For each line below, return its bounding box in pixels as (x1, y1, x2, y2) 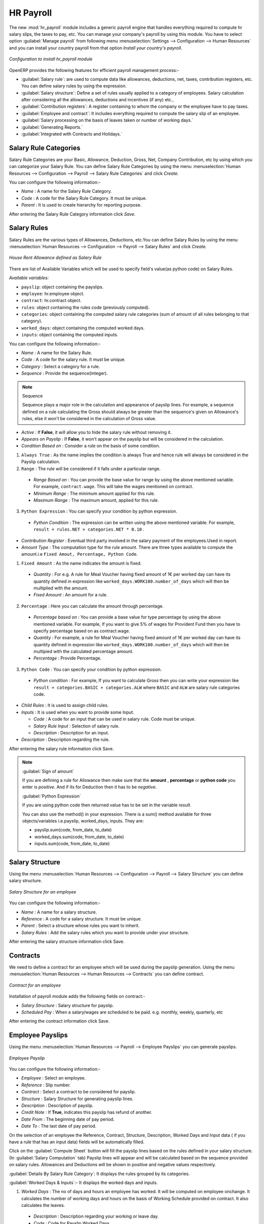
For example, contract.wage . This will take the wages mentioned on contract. (33, 484, 194, 490)
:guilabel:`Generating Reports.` (21, 124, 83, 130)
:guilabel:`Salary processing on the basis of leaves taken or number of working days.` (21, 118, 194, 123)
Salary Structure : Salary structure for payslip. (21, 1002, 114, 1008)
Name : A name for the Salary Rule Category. (21, 188, 112, 194)
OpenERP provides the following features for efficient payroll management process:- (9, 67, 179, 73)
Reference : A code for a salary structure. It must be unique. (21, 916, 142, 921)
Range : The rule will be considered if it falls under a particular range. (21, 466, 161, 471)
